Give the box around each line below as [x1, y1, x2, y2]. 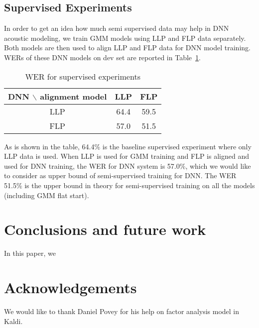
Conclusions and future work [4, 219, 206, 239]
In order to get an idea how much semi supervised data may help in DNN [4, 23, 229, 33]
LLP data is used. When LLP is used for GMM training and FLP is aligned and [4, 151, 249, 161]
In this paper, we [4, 248, 56, 258]
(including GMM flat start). [4, 190, 89, 200]
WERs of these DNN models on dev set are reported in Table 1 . [4, 52, 201, 62]
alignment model [40, 90, 107, 102]
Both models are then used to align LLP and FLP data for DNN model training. [4, 42, 251, 53]
